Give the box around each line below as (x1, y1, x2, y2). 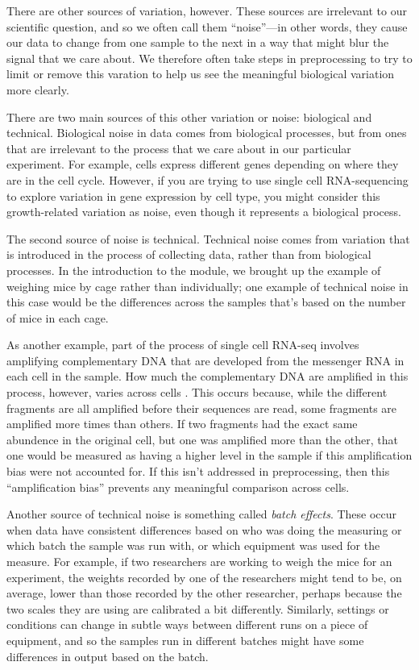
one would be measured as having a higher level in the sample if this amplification (6, 447, 413, 464)
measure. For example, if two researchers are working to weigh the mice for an (6, 553, 392, 569)
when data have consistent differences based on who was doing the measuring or (6, 521, 402, 538)
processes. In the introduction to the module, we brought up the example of (6, 261, 381, 278)
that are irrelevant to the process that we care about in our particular (6, 139, 351, 156)
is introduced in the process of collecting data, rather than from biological (6, 246, 371, 263)
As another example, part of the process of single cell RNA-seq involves (6, 336, 359, 353)
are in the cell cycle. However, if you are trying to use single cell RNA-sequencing (6, 171, 409, 188)
